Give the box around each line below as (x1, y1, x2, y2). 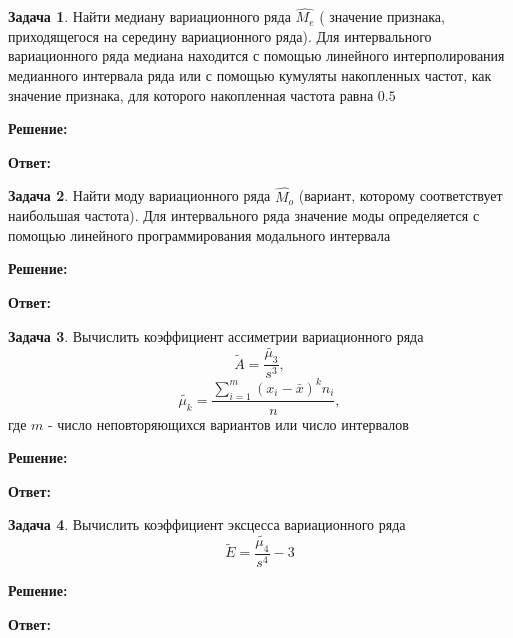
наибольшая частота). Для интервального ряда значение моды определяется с (8, 205, 480, 226)
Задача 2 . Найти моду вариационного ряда (8, 185, 271, 206)
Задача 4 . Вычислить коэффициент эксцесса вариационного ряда (8, 514, 406, 535)
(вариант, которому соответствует (298, 185, 503, 206)
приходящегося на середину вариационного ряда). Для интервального (8, 25, 432, 46)
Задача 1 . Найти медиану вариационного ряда (8, 6, 291, 27)
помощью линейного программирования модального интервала (8, 224, 391, 245)
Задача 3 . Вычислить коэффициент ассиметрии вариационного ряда (8, 325, 424, 346)
